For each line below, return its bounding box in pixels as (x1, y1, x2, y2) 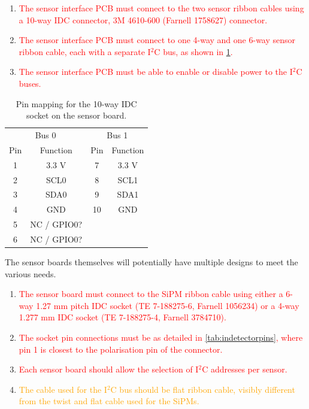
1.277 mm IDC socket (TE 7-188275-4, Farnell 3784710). (19, 311, 226, 323)
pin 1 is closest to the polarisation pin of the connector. (19, 343, 223, 355)
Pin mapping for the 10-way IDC (16, 97, 137, 110)
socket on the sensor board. (26, 109, 127, 122)
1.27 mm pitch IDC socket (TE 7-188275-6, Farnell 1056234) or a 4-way (36, 299, 299, 311)
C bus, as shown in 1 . (154, 45, 233, 57)
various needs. (5, 267, 56, 280)
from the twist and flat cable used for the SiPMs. (19, 395, 199, 407)
